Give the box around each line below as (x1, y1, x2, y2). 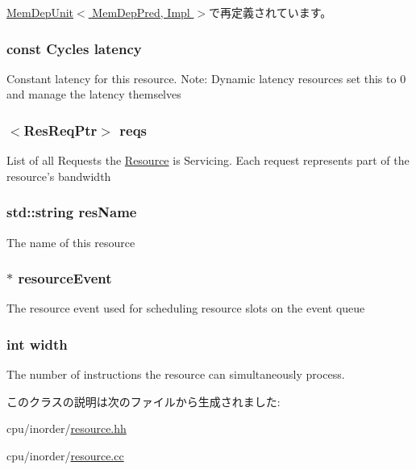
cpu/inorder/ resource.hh (6, 420, 127, 437)
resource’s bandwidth (6, 167, 111, 184)
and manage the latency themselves (6, 86, 181, 103)
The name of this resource (6, 233, 135, 250)
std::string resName (6, 202, 137, 222)
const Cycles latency (6, 38, 142, 58)
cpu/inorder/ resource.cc (6, 447, 124, 464)
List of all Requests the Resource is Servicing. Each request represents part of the (6, 152, 410, 169)
